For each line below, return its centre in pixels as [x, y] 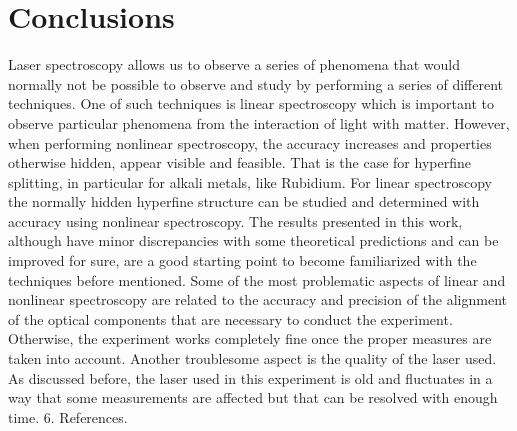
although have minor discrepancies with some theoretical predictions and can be [253, 240]
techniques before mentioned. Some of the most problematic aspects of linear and [257, 279]
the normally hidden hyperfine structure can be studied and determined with [244, 201]
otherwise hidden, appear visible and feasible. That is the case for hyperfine [239, 162]
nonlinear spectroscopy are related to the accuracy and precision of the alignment [258, 299]
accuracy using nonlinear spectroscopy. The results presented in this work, [235, 220]
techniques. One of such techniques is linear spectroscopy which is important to [251, 103]
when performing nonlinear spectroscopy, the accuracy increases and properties [250, 142]
